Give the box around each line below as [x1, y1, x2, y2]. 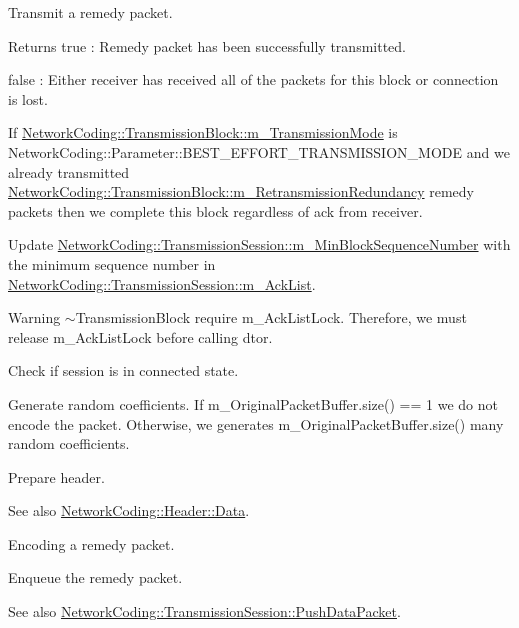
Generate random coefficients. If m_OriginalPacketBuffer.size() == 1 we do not [8, 393, 498, 414]
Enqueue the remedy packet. [8, 567, 183, 588]
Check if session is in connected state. [8, 360, 239, 381]
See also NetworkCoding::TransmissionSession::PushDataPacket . [8, 601, 401, 622]
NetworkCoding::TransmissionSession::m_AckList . [8, 273, 316, 294]
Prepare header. [8, 466, 105, 487]
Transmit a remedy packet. [8, 2, 173, 22]
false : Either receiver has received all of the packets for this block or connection [8, 69, 499, 90]
